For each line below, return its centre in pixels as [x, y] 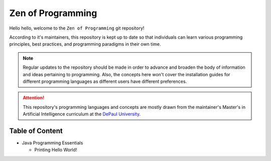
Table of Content [36, 131]
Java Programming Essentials [52, 142]
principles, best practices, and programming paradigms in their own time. [85, 44]
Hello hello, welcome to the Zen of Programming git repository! [77, 28]
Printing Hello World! [56, 150]
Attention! [34, 98]
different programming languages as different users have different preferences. [105, 81]
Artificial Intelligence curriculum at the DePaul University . [82, 114]
